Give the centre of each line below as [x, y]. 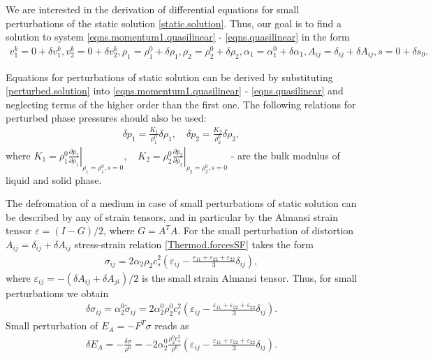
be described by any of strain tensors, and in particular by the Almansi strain [172, 216]
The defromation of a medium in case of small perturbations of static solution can [181, 203]
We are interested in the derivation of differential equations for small [153, 9]
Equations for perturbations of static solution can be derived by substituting [169, 77]
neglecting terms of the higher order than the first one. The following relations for [181, 104]
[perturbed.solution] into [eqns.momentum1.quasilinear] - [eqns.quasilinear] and [175, 91]
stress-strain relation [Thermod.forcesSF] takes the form [194, 244]
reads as [172, 325]
